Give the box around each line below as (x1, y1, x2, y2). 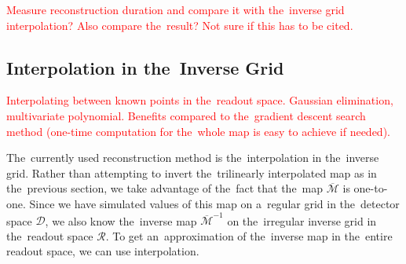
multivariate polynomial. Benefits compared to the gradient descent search (6, 107, 366, 123)
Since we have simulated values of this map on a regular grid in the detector (29, 195, 400, 211)
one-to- (353, 180, 388, 196)
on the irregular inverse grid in (227, 212, 377, 229)
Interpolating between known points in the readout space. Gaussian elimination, (6, 92, 393, 108)
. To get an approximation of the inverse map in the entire (105, 227, 393, 244)
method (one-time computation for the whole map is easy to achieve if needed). (6, 123, 390, 139)
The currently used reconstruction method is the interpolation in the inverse (6, 149, 379, 166)
